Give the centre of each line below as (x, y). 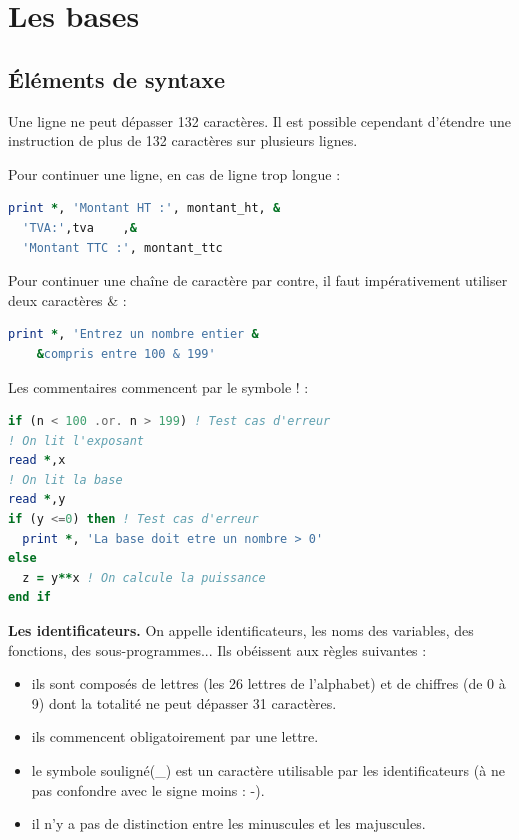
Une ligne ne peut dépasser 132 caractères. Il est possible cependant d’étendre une (260, 120)
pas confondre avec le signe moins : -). (148, 789)
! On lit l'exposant (76, 440)
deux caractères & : (67, 299)
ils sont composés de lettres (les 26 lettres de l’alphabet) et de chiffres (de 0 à (268, 683)
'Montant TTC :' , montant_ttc (122, 247)
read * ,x (37, 460)
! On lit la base (65, 479)
